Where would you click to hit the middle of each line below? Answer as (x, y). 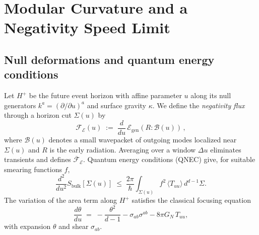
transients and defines (38, 159)
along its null (211, 95)
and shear (74, 226)
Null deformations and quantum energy (109, 59)
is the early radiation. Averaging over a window (123, 149)
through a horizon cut (38, 115)
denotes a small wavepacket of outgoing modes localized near (143, 139)
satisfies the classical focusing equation (191, 200)
